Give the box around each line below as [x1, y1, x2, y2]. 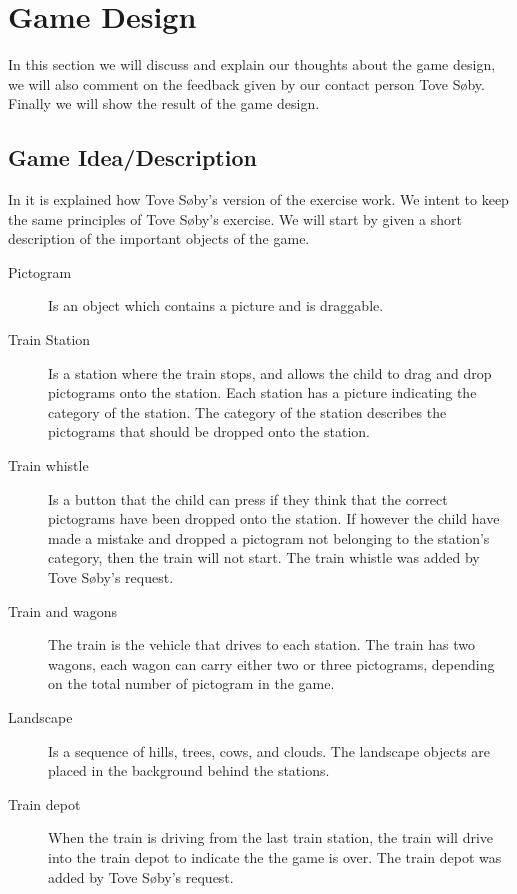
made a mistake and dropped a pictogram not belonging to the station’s [48, 527, 490, 548]
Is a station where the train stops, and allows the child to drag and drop [48, 362, 492, 383]
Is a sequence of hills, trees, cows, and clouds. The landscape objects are [48, 740, 491, 761]
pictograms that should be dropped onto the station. [48, 421, 370, 442]
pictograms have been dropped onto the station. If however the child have [48, 508, 500, 529]
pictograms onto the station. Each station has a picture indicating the [48, 382, 477, 403]
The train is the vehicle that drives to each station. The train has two [48, 634, 475, 655]
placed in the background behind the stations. [48, 760, 330, 781]
